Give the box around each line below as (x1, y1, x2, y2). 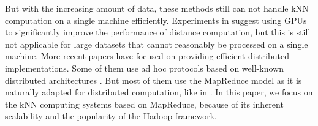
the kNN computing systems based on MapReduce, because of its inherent (5, 97, 284, 110)
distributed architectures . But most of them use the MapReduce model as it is (5, 73, 302, 86)
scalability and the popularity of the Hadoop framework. (5, 109, 217, 122)
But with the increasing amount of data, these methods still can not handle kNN (5, 2, 309, 14)
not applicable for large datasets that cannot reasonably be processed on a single (5, 37, 308, 50)
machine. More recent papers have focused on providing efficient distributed (5, 50, 289, 62)
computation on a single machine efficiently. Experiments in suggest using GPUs (5, 13, 307, 26)
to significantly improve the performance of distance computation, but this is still (5, 26, 311, 39)
